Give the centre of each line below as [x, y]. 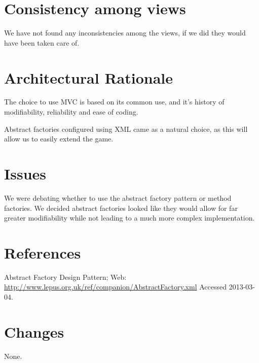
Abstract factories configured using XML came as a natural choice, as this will [126, 129]
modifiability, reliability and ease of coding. [71, 112]
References [43, 252]
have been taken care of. [42, 42]
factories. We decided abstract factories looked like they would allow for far [121, 208]
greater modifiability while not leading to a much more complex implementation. [129, 218]
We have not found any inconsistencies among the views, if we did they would [125, 33]
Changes [34, 331]
